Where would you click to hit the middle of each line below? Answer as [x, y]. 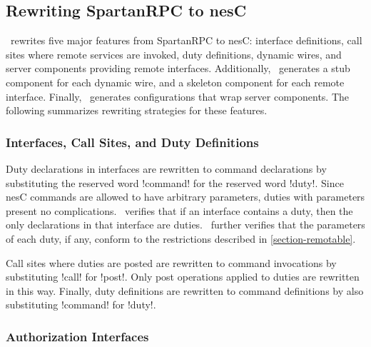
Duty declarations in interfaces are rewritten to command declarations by [166, 168]
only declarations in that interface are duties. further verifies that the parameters [185, 225]
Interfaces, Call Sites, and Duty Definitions [132, 142]
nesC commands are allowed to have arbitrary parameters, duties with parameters [185, 197]
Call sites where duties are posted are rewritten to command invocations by [171, 262]
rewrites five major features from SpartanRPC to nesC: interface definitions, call [186, 40]
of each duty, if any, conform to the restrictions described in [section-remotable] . [181, 238]
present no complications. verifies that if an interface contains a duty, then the [179, 210]
